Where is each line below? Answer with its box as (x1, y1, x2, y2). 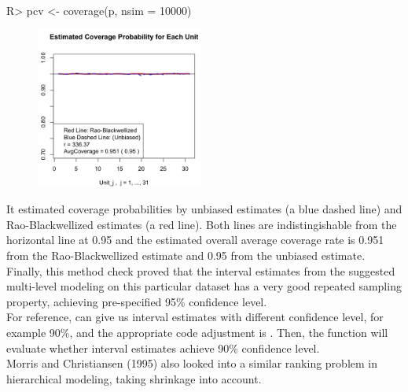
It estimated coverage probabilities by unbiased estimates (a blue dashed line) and (6, 201, 402, 217)
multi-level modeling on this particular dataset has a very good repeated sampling (6, 278, 402, 294)
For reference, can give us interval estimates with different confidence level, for (6, 309, 384, 325)
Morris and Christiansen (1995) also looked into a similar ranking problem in (6, 355, 377, 372)
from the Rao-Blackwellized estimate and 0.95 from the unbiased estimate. (6, 247, 366, 263)
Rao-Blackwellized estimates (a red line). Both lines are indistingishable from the (6, 216, 397, 232)
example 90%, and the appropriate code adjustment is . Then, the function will (6, 324, 388, 340)
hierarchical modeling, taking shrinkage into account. (6, 370, 262, 386)
